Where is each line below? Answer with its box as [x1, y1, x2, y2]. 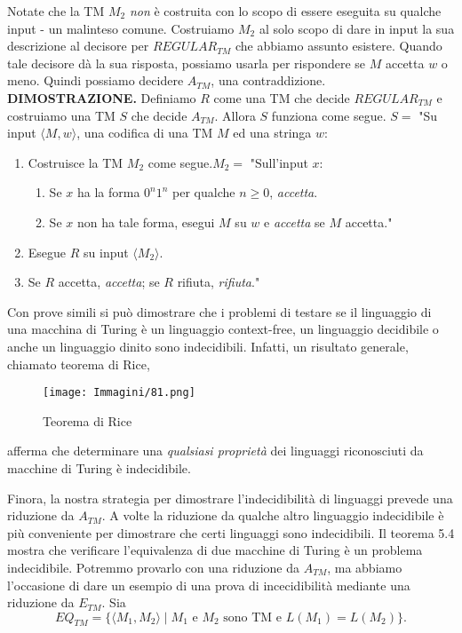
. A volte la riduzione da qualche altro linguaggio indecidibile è [101, 506, 444, 525]
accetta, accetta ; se [58, 273, 160, 291]
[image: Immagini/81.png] [43, 386, 195, 400]
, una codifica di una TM [76, 123, 213, 142]
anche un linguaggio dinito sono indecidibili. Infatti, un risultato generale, [7, 336, 409, 355]
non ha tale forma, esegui [76, 212, 215, 231]
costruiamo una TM [7, 106, 115, 124]
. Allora [214, 106, 256, 124]
